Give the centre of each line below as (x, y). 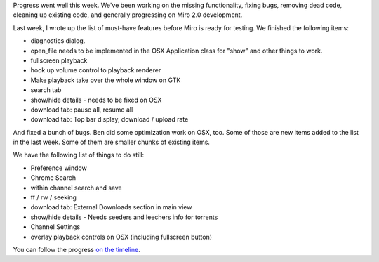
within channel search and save (76, 188)
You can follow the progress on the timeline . (77, 249)
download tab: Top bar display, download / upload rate (109, 119)
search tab (46, 90)
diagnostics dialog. (58, 41)
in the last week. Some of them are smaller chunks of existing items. (112, 142)
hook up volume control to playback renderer (96, 70)
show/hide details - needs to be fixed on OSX (96, 100)
